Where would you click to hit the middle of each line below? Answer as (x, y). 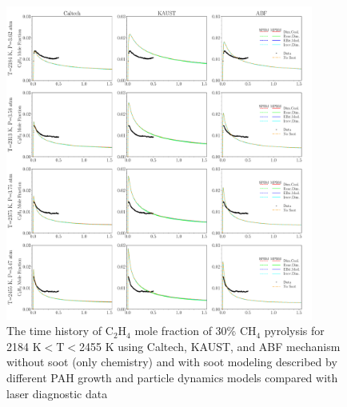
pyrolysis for (294, 331)
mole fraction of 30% (185, 331)
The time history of (54, 331)
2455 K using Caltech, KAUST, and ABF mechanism (209, 346)
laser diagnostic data (57, 393)
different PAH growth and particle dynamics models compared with (172, 377)
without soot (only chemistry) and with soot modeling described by (172, 362)
